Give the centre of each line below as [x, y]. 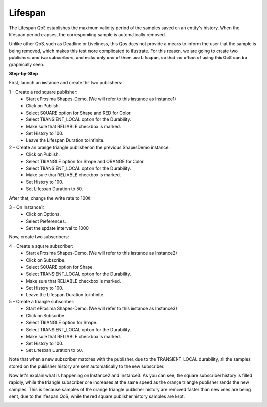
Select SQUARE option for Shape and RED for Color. [79, 113]
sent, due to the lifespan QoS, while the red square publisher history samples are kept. [97, 396]
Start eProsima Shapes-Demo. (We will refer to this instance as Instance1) [101, 99]
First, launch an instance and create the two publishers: [66, 83]
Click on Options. [44, 214]
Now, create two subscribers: [39, 237]
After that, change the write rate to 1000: [50, 198]
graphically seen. [27, 64]
